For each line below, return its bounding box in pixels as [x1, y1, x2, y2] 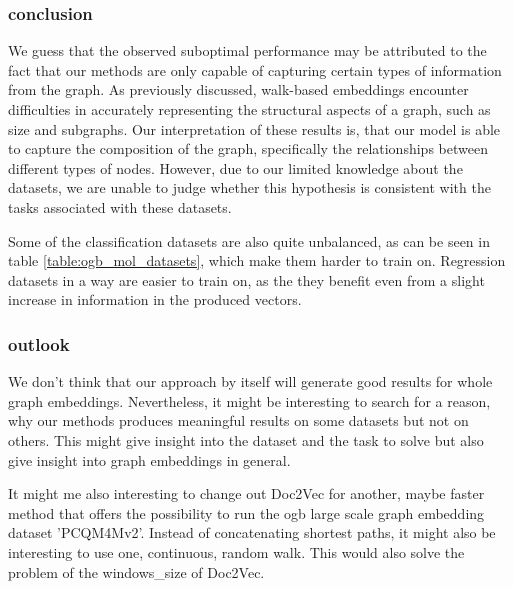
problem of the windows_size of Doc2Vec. [8, 561, 265, 582]
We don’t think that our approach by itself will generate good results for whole [8, 371, 493, 392]
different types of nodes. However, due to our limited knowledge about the [8, 157, 463, 178]
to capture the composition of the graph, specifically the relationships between [8, 138, 488, 159]
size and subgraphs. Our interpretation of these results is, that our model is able [8, 118, 501, 139]
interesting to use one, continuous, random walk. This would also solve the [8, 541, 465, 562]
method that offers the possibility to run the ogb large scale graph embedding [8, 502, 485, 523]
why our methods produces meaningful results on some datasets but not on [8, 410, 469, 431]
